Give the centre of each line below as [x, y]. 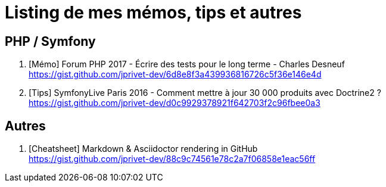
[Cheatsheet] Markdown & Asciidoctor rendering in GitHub [143, 149]
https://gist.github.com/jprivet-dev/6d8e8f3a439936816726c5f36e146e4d [175, 74]
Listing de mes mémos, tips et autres [153, 13]
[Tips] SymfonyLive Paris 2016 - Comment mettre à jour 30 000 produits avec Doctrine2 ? [205, 93]
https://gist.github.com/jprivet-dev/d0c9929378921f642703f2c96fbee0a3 [175, 103]
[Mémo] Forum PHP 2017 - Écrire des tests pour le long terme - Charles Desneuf [187, 64]
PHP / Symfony [50, 41]
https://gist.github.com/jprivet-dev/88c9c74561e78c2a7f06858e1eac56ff [172, 159]
